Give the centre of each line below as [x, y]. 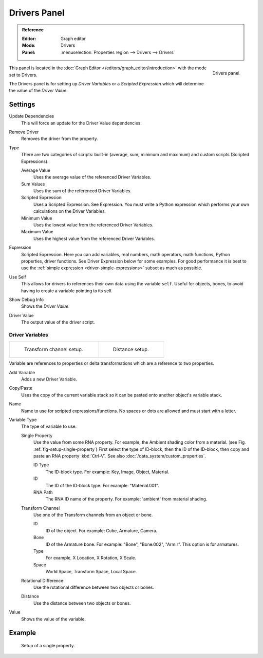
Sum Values [33, 184]
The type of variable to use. [49, 426]
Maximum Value [37, 232]
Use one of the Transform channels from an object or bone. [93, 515]
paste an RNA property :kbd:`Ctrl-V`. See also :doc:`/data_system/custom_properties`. [120, 456]
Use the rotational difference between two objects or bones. [94, 587]
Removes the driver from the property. [60, 139]
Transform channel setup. [54, 350]
